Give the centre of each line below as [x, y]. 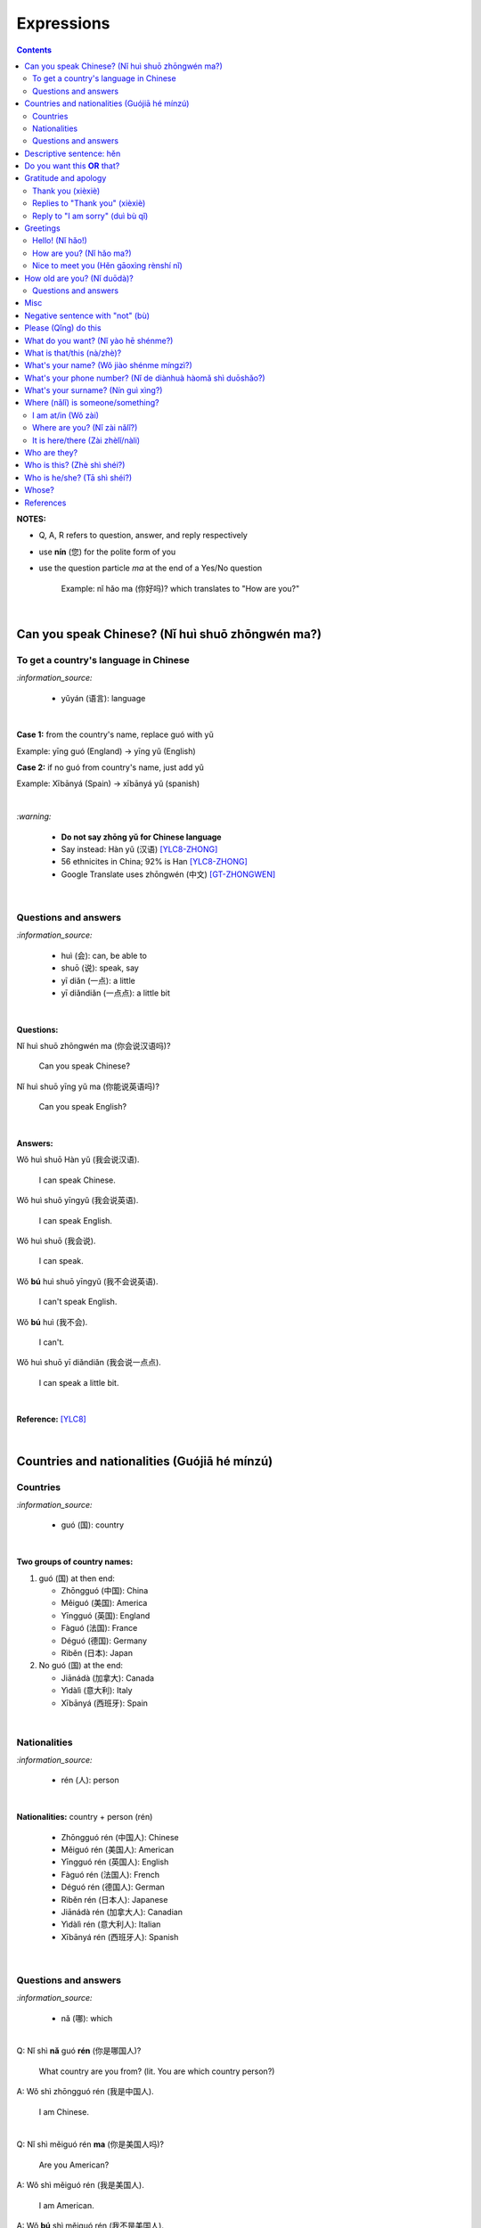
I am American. [66, 2205]
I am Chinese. [64, 2111]
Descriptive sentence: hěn [73, 153]
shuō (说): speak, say [100, 968]
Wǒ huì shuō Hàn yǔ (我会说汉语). [78, 1159]
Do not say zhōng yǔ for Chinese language [141, 837]
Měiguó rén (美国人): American [118, 1849]
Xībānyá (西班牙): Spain [105, 1703]
